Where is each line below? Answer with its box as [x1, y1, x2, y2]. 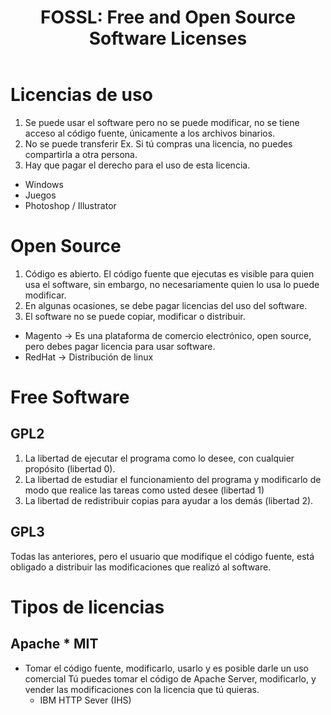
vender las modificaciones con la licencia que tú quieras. [24, 683, 260, 695]
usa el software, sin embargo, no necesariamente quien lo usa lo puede [24, 278, 320, 290]
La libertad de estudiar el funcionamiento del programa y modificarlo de [24, 473, 322, 485]
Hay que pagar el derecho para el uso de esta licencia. [24, 159, 251, 171]
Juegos [24, 189, 57, 201]
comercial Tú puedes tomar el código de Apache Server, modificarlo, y [24, 672, 317, 685]
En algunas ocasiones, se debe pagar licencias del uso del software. [24, 299, 308, 311]
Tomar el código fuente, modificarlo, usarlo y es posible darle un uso [24, 662, 309, 674]
